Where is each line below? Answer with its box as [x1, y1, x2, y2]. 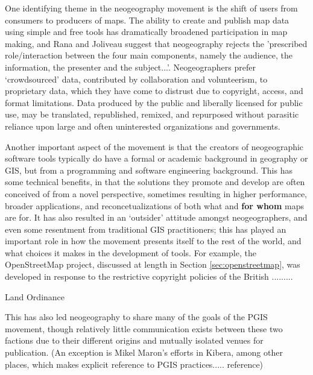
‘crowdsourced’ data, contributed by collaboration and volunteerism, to [5, 72, 268, 85]
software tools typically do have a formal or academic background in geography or [5, 152, 308, 165]
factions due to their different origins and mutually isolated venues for [5, 334, 264, 347]
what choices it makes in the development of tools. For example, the [5, 246, 256, 259]
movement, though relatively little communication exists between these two [5, 322, 283, 335]
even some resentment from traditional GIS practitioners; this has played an [5, 222, 286, 235]
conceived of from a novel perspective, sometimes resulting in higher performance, [5, 187, 308, 200]
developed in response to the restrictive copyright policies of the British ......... [5, 270, 293, 283]
